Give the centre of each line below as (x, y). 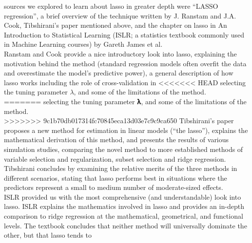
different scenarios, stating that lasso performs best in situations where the (116, 178)
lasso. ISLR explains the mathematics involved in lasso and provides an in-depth (124, 206)
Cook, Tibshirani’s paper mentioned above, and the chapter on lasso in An (116, 25)
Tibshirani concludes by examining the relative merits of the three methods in (121, 168)
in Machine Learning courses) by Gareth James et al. (83, 44)
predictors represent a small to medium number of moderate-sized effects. (114, 187)
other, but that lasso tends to (48, 235)
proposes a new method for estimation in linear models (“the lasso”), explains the (126, 130)
